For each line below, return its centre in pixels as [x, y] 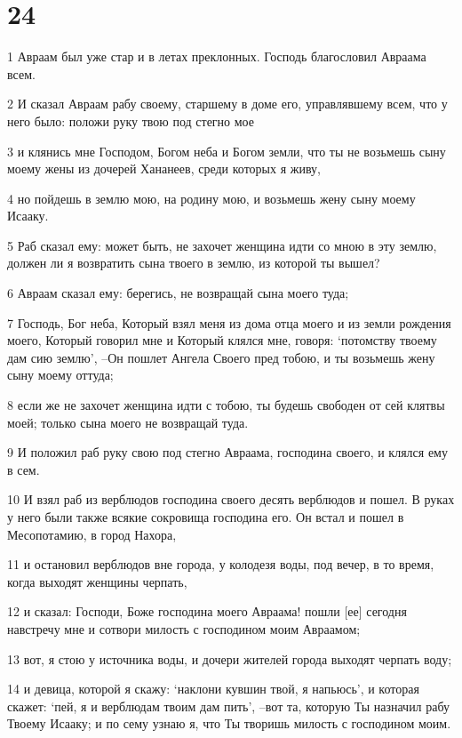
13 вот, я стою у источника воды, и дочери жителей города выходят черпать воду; [230, 658]
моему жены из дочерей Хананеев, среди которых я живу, [164, 168]
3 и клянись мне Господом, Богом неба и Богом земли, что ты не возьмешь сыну [227, 151]
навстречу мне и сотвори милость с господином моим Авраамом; [184, 628]
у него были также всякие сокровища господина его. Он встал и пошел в [206, 517]
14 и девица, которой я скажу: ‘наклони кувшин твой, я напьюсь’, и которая [213, 689]
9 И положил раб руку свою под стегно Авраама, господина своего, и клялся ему [227, 452]
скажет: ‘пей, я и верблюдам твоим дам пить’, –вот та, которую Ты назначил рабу [229, 706]
